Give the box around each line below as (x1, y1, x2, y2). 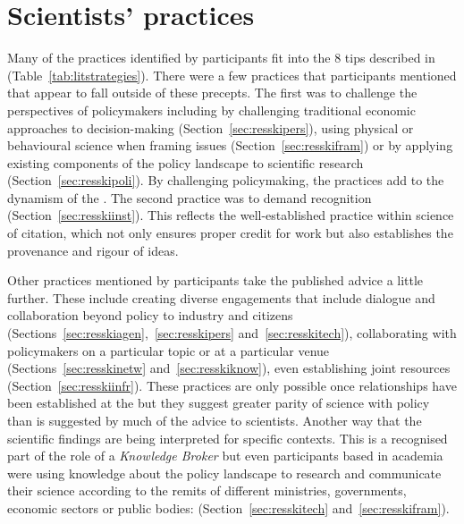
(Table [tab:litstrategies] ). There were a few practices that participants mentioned (7, 65, 457, 84)
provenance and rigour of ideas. (7, 241, 179, 259)
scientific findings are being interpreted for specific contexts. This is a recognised (7, 428, 448, 447)
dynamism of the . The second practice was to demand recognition (7, 188, 372, 207)
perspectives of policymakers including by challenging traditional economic (7, 100, 416, 119)
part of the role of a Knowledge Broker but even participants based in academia (7, 446, 443, 465)
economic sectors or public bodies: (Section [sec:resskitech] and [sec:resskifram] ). (7, 498, 450, 517)
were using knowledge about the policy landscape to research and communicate (7, 463, 442, 482)
